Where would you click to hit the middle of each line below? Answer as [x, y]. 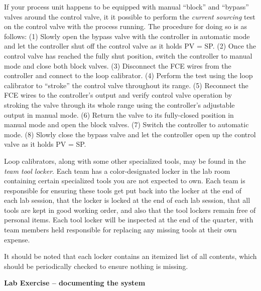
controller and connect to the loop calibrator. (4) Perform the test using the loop [128, 75]
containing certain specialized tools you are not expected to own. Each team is [125, 181]
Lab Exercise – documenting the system [75, 283]
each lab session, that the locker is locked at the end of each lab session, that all [127, 200]
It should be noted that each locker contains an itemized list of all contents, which [130, 256]
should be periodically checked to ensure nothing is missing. [96, 266]
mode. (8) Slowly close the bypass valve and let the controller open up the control [130, 134]
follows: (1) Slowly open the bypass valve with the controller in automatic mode [127, 36]
